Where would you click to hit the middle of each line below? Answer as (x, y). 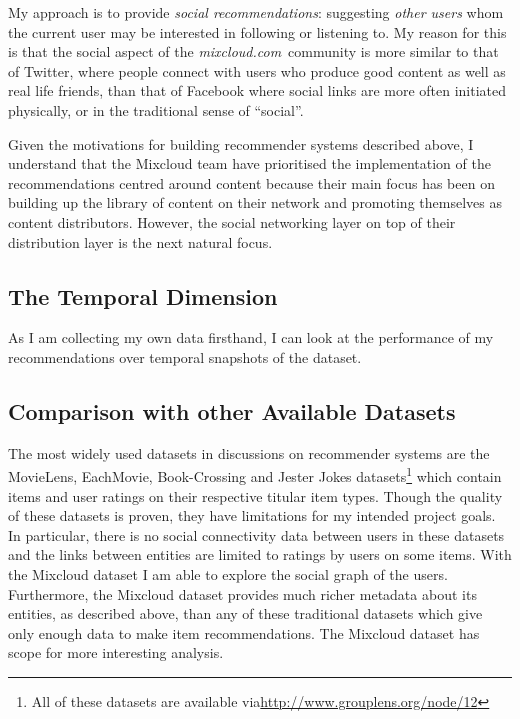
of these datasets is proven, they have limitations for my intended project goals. (252, 515)
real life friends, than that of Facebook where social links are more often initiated (257, 90)
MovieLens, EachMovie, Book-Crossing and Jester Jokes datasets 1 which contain (255, 474)
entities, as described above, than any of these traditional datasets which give (245, 613)
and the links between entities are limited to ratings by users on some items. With (260, 554)
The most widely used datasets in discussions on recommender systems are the (249, 452)
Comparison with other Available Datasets (232, 410)
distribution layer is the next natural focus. (140, 241)
